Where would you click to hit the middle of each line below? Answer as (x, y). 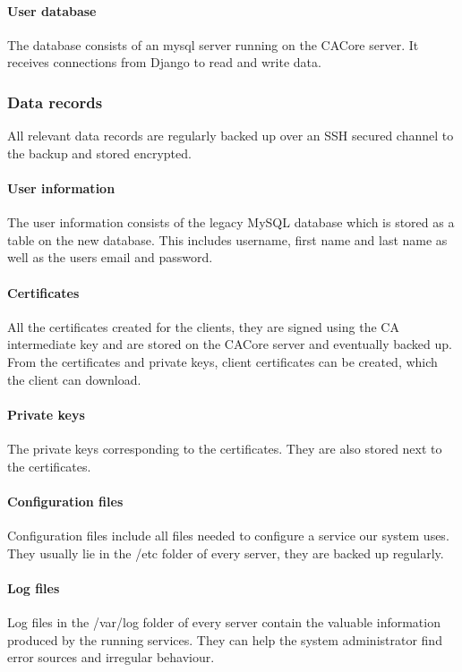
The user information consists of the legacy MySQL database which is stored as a (231, 222)
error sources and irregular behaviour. (111, 657)
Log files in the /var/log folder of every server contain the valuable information (224, 621)
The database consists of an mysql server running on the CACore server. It (213, 44)
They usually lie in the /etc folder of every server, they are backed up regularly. (226, 553)
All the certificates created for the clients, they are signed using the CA (203, 326)
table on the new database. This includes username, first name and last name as (227, 239)
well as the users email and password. (110, 257)
